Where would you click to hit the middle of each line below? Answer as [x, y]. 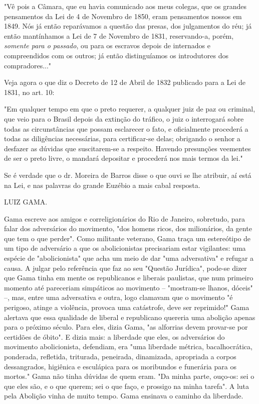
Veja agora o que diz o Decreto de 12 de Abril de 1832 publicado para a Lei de [125, 82]
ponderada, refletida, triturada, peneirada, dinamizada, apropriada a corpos [120, 356]
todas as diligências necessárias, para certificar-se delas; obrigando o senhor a [122, 138]
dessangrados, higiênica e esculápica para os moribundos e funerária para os [120, 366]
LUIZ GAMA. [26, 202]
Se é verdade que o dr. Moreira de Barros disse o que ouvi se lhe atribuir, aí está [128, 175]
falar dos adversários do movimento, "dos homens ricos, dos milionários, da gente [128, 228]
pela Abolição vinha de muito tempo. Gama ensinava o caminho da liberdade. [124, 396]
